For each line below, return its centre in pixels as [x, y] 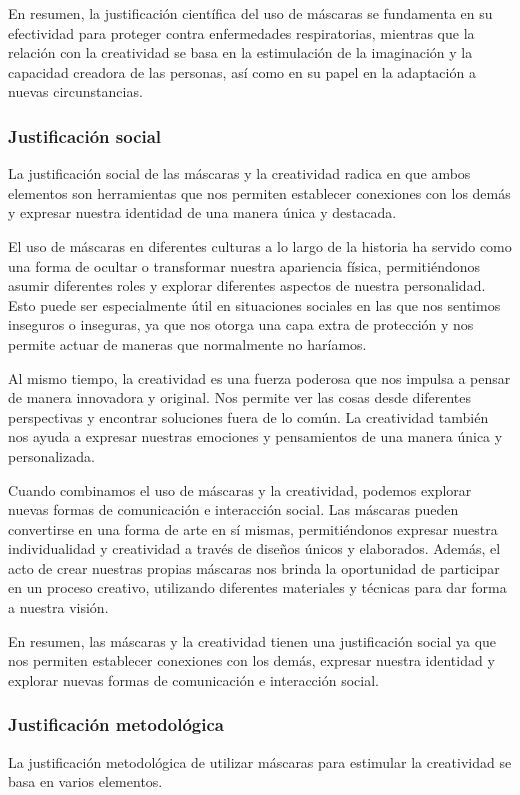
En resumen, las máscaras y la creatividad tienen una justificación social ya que [252, 640]
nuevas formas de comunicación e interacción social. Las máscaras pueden [233, 509]
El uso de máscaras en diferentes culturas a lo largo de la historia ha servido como [260, 245]
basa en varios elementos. [85, 781]
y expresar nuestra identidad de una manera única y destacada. [202, 212]
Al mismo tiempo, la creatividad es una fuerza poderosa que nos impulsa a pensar [259, 377]
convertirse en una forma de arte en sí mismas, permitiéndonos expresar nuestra [253, 528]
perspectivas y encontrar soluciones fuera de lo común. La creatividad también [248, 416]
